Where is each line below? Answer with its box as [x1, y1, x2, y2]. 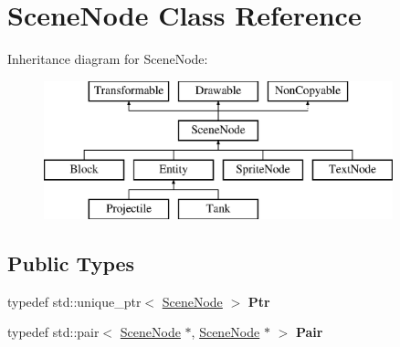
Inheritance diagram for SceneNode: [7, 49, 208, 68]
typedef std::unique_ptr [7, 291, 142, 310]
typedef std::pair [7, 322, 100, 342]
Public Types [7, 248, 135, 277]
